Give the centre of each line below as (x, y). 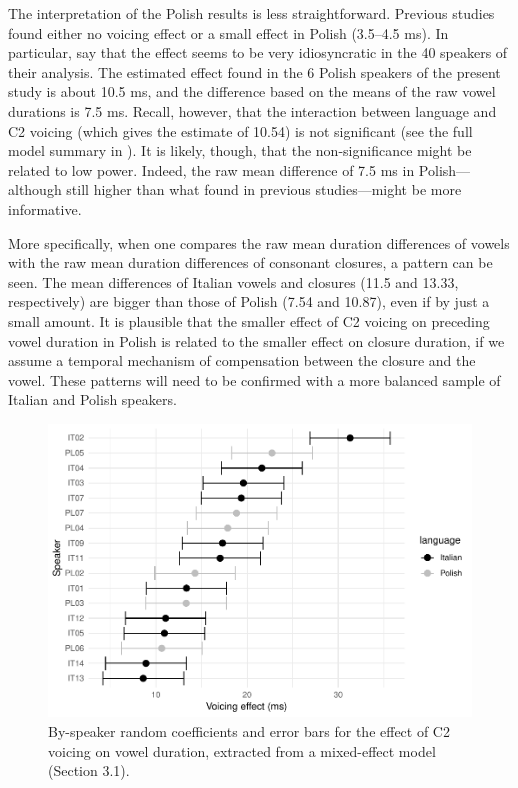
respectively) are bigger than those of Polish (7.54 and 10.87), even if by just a (249, 301)
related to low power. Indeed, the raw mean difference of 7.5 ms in (211, 169)
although (35, 189)
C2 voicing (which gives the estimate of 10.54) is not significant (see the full (240, 130)
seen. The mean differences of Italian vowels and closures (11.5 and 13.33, (233, 281)
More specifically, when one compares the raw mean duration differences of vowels (259, 242)
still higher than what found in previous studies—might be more (264, 189)
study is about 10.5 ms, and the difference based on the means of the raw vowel (252, 91)
